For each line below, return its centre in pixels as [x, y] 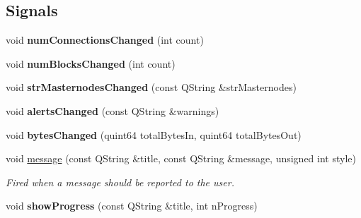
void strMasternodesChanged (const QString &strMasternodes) [151, 87]
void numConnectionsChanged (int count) [105, 40]
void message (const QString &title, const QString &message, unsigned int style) [181, 158]
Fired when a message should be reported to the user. [120, 182]
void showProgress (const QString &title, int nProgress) [132, 206]
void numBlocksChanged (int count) [91, 63]
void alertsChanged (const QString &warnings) [113, 110]
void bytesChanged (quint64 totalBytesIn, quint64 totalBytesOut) [154, 134]
